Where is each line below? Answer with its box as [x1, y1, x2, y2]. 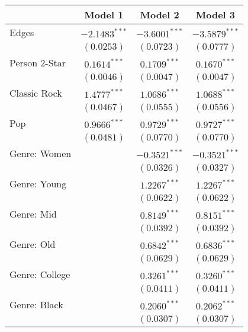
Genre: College [9, 267, 70, 281]
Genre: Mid [9, 207, 57, 221]
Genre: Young [9, 177, 67, 190]
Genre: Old [9, 237, 56, 251]
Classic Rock [9, 86, 62, 100]
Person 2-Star [9, 56, 66, 69]
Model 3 [195, 8, 236, 21]
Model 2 [140, 8, 179, 21]
